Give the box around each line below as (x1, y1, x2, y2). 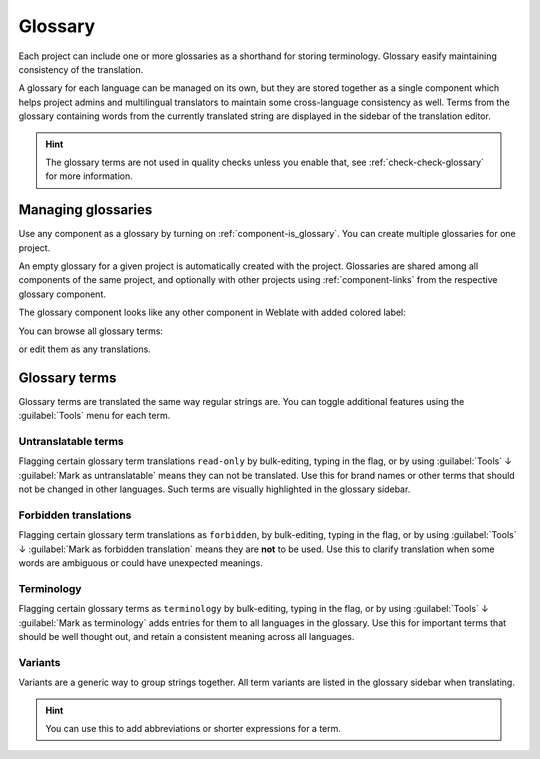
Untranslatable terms (18, 434, 124, 448)
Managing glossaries (18, 201, 153, 219)
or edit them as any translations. (18, 343, 152, 355)
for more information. (45, 170, 134, 182)
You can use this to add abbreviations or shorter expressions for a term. (45, 722, 342, 734)
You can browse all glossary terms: (18, 325, 164, 337)
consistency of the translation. (18, 63, 144, 75)
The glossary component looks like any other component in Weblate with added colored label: (18, 306, 407, 319)
